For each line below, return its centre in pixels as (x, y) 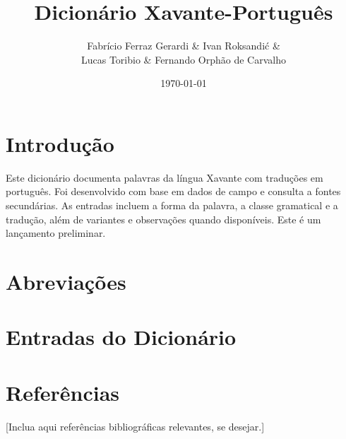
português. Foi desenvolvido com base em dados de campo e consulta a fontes (173, 191)
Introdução (60, 143)
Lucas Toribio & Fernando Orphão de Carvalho (184, 59)
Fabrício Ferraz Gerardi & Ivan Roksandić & (184, 46)
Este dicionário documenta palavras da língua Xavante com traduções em (165, 177)
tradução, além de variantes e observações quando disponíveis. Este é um (163, 219)
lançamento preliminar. (56, 233)
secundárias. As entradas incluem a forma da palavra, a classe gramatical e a (172, 205)
